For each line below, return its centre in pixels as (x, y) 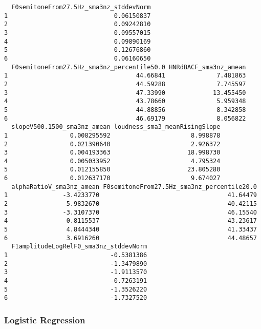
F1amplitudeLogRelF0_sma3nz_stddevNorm (79, 247)
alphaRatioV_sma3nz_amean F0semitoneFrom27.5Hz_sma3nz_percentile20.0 (134, 187)
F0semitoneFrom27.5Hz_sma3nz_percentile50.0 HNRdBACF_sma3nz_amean (129, 67)
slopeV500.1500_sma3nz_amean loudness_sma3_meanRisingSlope (116, 127)
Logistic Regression (45, 320)
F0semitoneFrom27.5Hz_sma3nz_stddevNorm (81, 7)
